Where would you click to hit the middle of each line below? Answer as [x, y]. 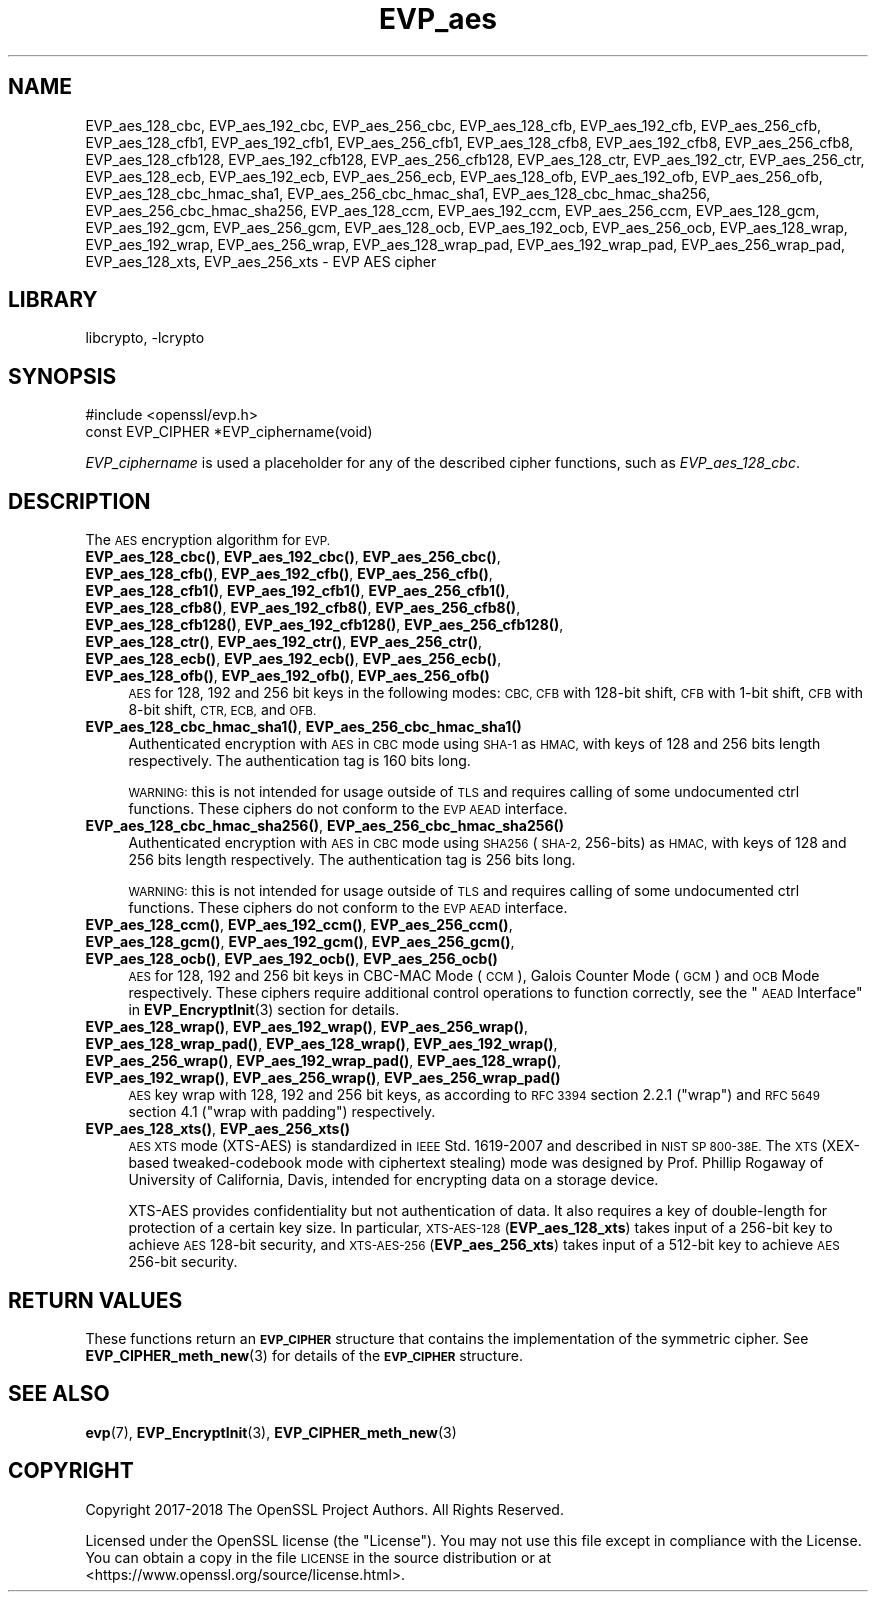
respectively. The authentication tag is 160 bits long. [299, 761]
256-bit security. [183, 1262]
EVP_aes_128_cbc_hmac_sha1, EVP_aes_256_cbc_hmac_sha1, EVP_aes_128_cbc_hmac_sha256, [398, 193]
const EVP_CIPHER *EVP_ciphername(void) [229, 432]
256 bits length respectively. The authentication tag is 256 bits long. [352, 860]
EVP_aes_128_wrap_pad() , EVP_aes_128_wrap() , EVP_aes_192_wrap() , [321, 1044]
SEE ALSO [59, 1394]
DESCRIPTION [79, 501]
